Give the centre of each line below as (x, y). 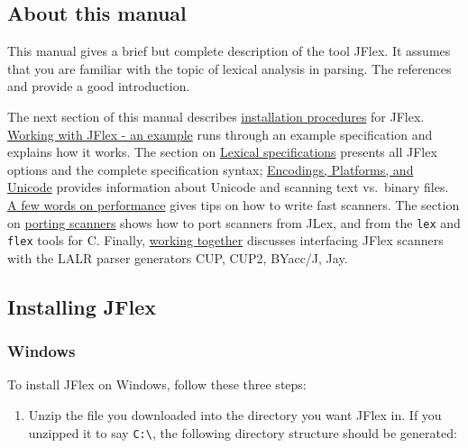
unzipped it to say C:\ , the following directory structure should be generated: (243, 432)
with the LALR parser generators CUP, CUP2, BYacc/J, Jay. (178, 257)
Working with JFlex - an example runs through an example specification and (220, 134)
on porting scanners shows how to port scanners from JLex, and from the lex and (234, 222)
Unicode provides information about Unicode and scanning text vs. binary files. (228, 187)
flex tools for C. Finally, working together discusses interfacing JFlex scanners (225, 240)
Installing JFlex (82, 306)
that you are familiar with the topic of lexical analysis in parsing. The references (229, 68)
